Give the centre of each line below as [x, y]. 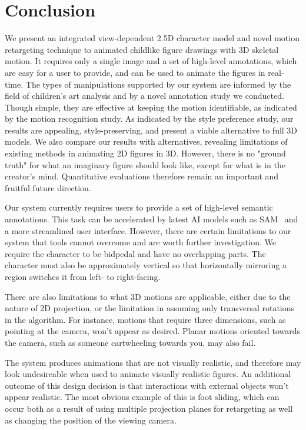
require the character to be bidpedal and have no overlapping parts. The [135, 253]
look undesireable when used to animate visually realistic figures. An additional [148, 374]
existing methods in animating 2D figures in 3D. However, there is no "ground [145, 153]
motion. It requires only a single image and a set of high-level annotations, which [151, 61]
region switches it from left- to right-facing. [83, 276]
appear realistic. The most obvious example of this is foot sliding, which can [142, 397]
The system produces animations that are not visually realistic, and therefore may [153, 362]
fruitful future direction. [48, 187]
